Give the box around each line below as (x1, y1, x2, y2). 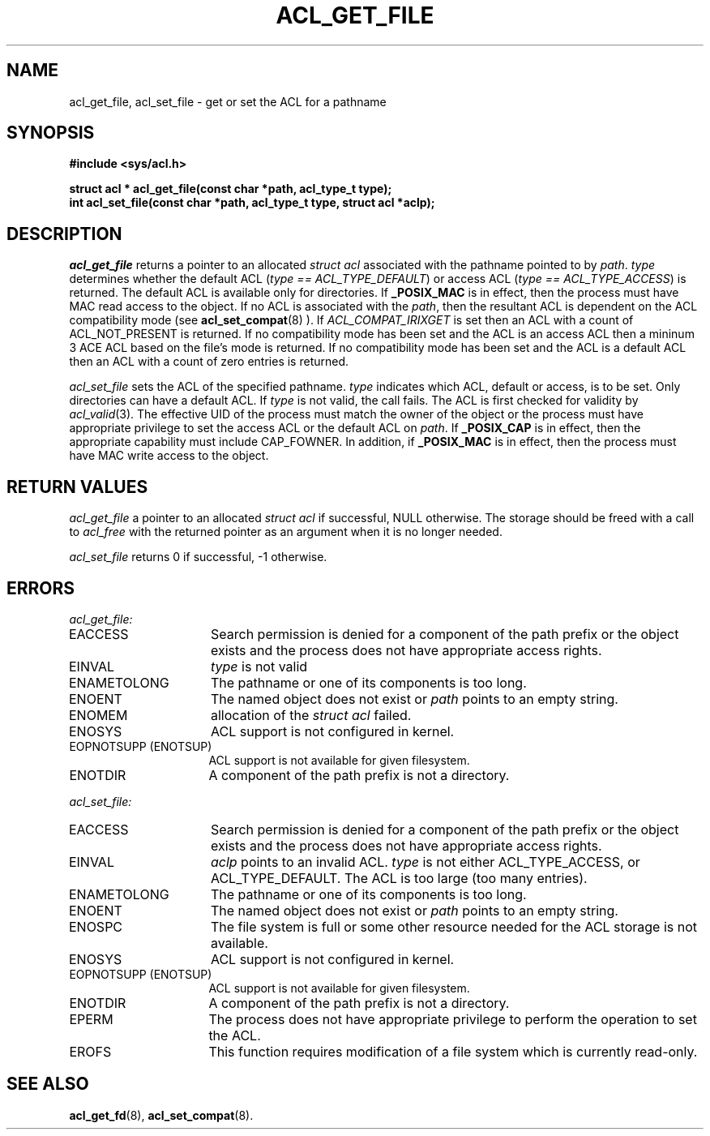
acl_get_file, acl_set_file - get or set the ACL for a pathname (69, 94, 387, 109)
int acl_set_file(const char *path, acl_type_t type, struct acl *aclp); (69, 195, 435, 210)
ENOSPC (68, 918, 123, 935)
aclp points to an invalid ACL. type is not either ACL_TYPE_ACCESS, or (210, 853, 640, 870)
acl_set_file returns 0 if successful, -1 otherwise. (69, 550, 327, 564)
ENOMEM (68, 706, 128, 723)
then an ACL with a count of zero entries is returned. (69, 354, 349, 369)
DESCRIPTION (6, 223, 122, 244)
